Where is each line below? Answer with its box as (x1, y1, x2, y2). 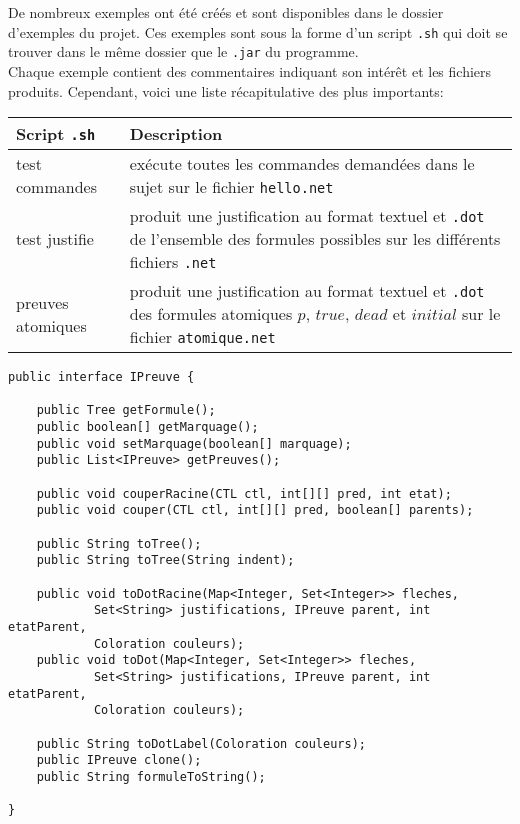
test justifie (16, 227, 94, 251)
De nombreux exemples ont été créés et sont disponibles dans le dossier (8, 2, 444, 22)
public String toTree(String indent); (36, 553, 295, 568)
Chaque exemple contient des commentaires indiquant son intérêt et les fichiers (8, 60, 492, 81)
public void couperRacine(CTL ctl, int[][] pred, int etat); (36, 486, 452, 501)
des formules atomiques (129, 302, 293, 326)
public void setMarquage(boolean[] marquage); (36, 436, 352, 451)
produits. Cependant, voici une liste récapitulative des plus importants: (8, 80, 444, 101)
